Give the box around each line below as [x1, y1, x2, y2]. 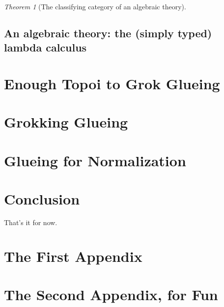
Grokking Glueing [4, 112, 128, 132]
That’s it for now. [4, 217, 57, 228]
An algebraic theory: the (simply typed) [4, 25, 212, 40]
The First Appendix [4, 246, 142, 266]
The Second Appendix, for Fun [4, 284, 218, 305]
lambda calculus [4, 40, 87, 55]
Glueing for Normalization [4, 150, 186, 170]
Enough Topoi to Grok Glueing [4, 73, 220, 93]
